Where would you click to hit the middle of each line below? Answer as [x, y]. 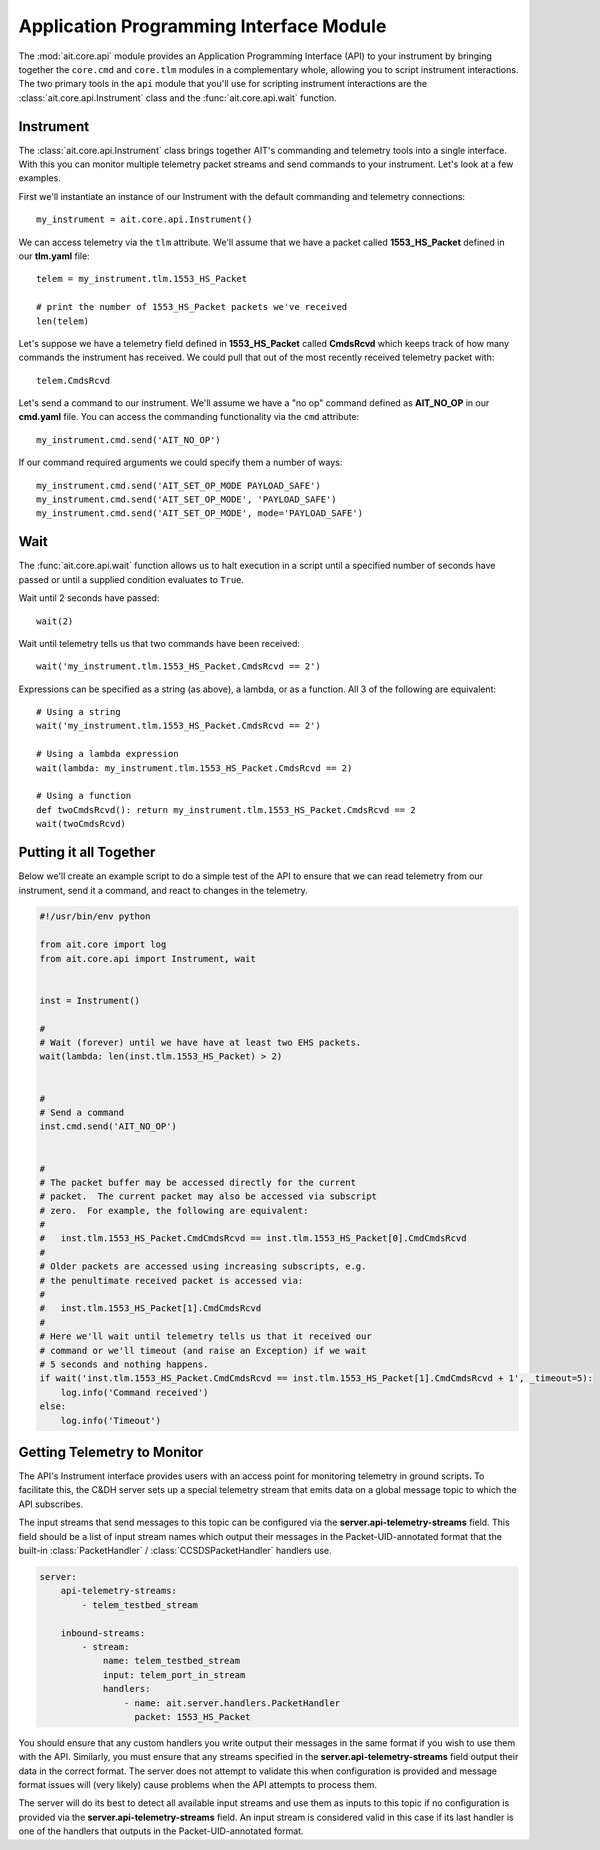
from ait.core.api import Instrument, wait [148, 958]
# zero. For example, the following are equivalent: [174, 1210]
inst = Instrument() [89, 1000]
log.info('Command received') [134, 1392]
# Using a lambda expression [107, 754]
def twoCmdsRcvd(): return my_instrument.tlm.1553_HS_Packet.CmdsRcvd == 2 [226, 809]
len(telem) [63, 321]
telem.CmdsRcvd [73, 380]
